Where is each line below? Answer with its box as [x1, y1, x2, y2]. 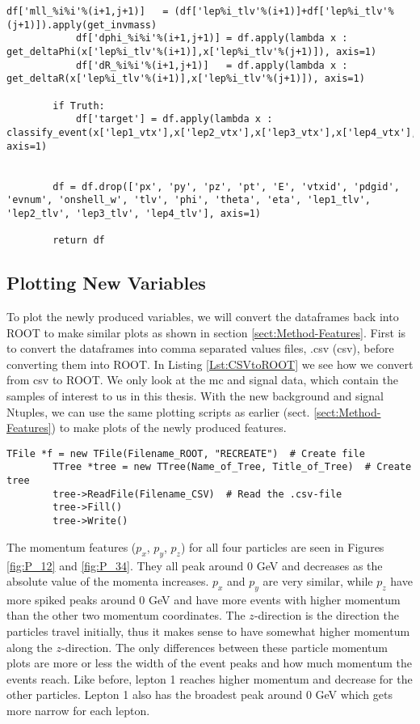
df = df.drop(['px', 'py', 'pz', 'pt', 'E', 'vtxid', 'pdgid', [52, 180, 400, 193]
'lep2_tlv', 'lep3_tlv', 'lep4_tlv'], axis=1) [6, 207, 261, 219]
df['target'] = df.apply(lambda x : [75, 113, 273, 125]
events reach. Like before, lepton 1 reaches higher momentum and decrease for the [6, 670, 413, 687]
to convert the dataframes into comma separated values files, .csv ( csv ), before [6, 340, 394, 357]
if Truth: [52, 99, 105, 112]
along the [6, 638, 52, 655]
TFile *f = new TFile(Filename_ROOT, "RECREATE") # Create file [6, 447, 365, 459]
